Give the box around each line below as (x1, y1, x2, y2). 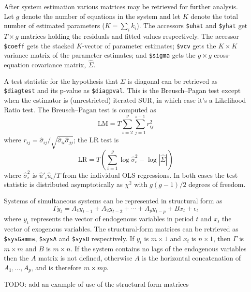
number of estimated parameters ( (4, 20, 105, 31)
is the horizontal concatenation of (142, 253, 241, 263)
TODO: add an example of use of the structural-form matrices (4, 279, 189, 289)
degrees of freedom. (188, 179, 246, 189)
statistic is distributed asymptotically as (4, 179, 123, 189)
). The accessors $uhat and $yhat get (136, 20, 248, 31)
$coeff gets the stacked (4, 40, 74, 50)
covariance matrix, (31, 60, 86, 70)
